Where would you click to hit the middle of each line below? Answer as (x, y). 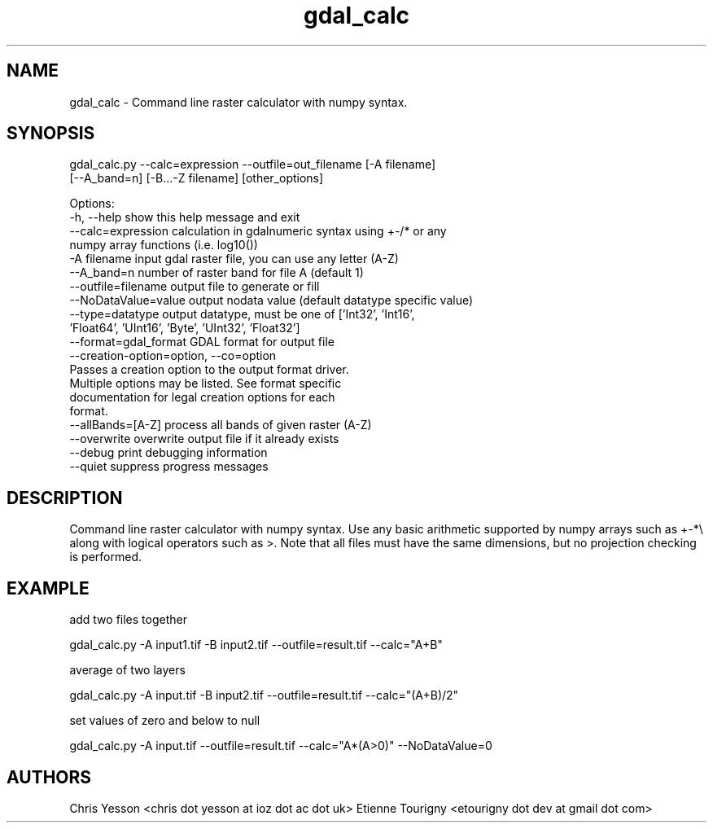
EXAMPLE (48, 588)
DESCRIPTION (65, 498)
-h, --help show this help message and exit (185, 217)
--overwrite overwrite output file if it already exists (204, 439)
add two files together (128, 620)
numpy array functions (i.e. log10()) (164, 245)
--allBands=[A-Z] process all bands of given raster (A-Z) (221, 425)
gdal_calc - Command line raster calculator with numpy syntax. (238, 102)
